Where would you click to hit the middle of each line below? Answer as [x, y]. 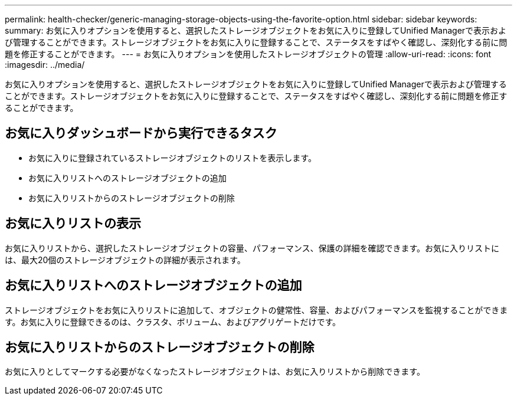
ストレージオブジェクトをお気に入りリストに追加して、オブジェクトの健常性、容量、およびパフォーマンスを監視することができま [256, 310]
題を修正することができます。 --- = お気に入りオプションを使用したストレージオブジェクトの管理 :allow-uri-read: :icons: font [248, 54]
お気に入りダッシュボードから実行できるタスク [141, 133]
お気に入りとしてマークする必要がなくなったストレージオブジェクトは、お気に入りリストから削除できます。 [215, 372]
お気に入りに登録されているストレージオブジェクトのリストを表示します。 [172, 158]
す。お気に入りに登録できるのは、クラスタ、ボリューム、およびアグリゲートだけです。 [173, 322]
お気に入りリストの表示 [73, 224]
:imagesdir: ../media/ [45, 65]
